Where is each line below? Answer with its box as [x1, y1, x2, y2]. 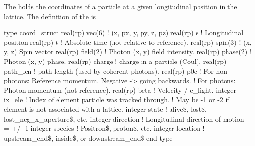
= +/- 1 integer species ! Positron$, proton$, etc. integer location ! [4, 123, 205, 133]
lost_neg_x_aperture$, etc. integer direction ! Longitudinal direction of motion [4, 113, 244, 124]
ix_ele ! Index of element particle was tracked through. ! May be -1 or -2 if [4, 94, 229, 104]
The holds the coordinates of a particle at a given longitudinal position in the [4, 1, 237, 11]
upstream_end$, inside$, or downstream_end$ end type [4, 132, 173, 143]
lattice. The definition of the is [4, 11, 96, 21]
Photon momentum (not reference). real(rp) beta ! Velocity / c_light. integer [4, 84, 236, 95]
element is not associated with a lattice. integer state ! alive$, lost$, [4, 104, 207, 114]
